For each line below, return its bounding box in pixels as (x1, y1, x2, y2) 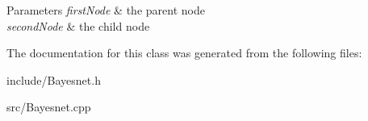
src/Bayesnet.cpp (6, 98, 91, 115)
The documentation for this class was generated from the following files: (6, 44, 362, 61)
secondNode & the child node (6, 17, 150, 34)
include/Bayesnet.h (6, 71, 101, 88)
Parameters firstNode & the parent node (6, 2, 205, 18)
